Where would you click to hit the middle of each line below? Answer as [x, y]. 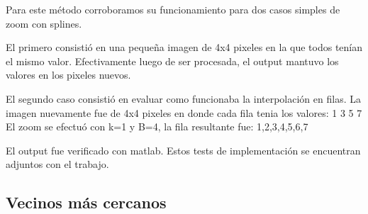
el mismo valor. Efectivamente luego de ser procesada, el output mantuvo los [172, 61]
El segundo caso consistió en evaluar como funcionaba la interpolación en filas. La [183, 98]
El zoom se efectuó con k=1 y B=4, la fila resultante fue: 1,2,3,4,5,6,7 [157, 126]
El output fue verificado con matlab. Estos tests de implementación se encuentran [183, 150]
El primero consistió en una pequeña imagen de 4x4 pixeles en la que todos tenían [184, 47]
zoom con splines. [44, 23]
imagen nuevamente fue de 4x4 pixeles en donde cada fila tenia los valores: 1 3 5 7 [184, 112]
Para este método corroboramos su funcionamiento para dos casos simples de [173, 9]
